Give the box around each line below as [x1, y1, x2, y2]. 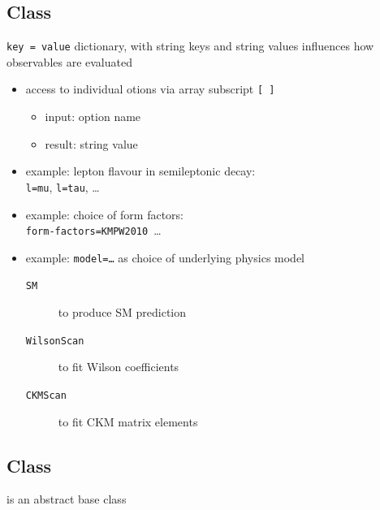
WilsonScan [25, 335, 84, 347]
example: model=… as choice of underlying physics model [25, 249, 305, 266]
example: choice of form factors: [25, 205, 184, 223]
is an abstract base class [6, 491, 127, 508]
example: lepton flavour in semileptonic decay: [25, 162, 256, 179]
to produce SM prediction [58, 304, 187, 321]
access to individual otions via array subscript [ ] [25, 80, 275, 97]
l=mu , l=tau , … [25, 178, 100, 195]
